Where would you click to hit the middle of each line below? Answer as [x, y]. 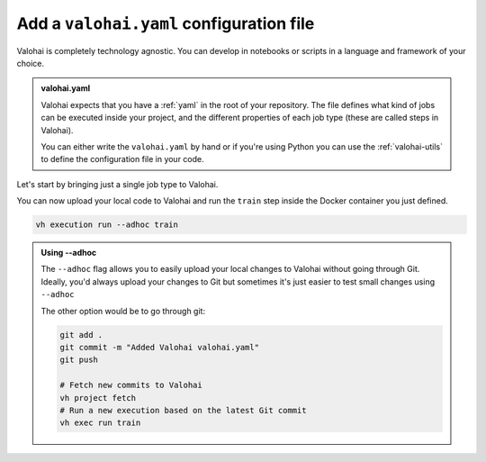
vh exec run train [100, 423]
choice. [31, 63]
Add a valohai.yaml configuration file [166, 23]
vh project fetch [98, 398]
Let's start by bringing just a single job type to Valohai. [117, 184]
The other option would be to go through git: [123, 311]
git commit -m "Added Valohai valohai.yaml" [160, 347]
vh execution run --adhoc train [107, 225]
